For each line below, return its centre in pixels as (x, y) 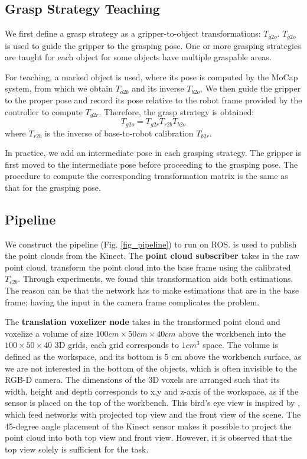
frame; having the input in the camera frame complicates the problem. (132, 302)
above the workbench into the (232, 333)
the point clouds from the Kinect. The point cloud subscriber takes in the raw (152, 255)
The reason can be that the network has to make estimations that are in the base (152, 290)
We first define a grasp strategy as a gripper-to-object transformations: (133, 33)
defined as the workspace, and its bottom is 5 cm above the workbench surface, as (153, 357)
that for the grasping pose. (53, 187)
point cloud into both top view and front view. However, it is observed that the (148, 437)
